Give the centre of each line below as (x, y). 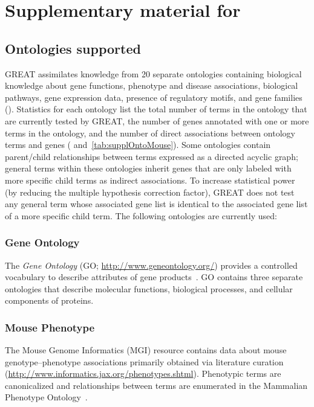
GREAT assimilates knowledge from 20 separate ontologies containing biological (153, 73)
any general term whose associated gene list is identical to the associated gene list (156, 204)
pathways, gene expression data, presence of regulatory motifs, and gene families (154, 97)
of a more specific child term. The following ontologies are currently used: (141, 215)
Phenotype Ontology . (46, 397)
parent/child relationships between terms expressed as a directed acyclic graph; (152, 156)
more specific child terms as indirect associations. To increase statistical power (150, 180)
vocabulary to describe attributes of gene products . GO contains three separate (154, 277)
